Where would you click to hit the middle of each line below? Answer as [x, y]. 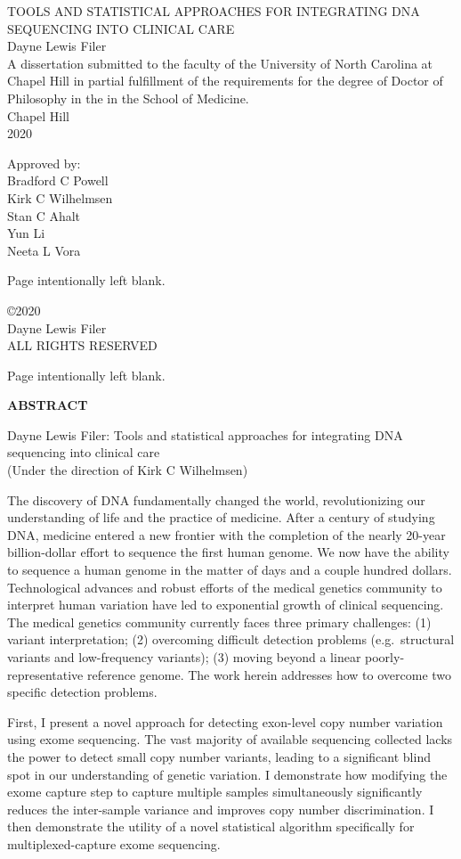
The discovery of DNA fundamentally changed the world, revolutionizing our [216, 499]
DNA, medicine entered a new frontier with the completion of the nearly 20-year [226, 534]
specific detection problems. [82, 692]
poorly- [385, 657]
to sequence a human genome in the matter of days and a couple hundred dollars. [230, 570]
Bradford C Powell [58, 180]
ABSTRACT [48, 405]
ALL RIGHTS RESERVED [82, 345]
